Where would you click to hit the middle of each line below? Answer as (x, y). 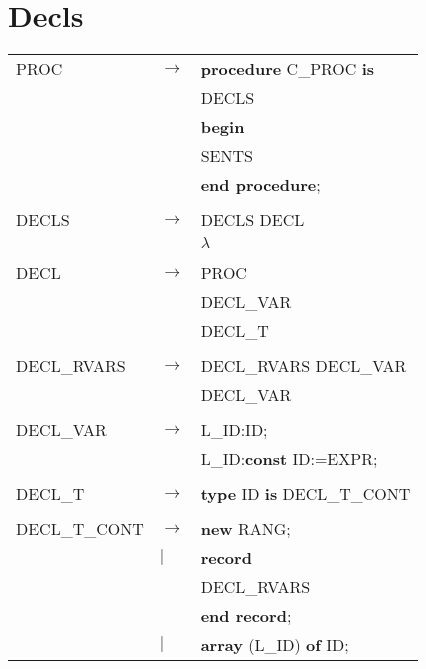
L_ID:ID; (234, 430)
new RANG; (245, 529)
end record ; (246, 616)
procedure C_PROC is (287, 69)
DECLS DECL (252, 220)
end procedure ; (260, 185)
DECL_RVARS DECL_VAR (303, 366)
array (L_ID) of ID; (274, 645)
